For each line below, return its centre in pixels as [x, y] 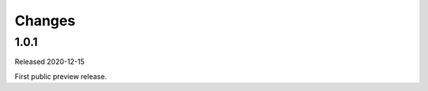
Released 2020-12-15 [50, 62]
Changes [45, 21]
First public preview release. [61, 76]
